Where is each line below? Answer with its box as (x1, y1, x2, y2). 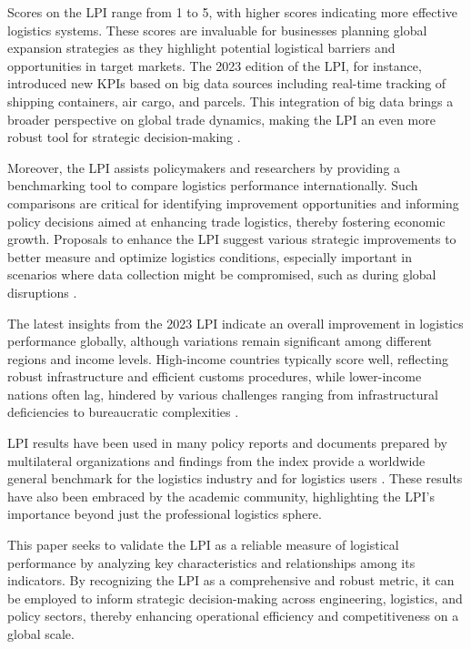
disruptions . (7, 282, 77, 301)
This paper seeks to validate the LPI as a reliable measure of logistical (7, 535, 399, 554)
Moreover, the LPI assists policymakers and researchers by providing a (7, 157, 401, 177)
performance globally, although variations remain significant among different (7, 331, 433, 350)
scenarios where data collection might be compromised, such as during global (7, 265, 436, 284)
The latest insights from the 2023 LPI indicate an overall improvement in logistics (7, 313, 464, 332)
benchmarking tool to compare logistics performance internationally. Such (7, 176, 418, 195)
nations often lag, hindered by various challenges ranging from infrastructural (7, 384, 438, 403)
